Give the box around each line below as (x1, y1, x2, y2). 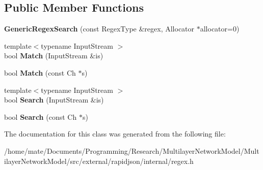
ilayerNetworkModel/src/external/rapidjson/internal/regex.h (4, 155, 194, 166)
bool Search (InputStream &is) (4, 94, 104, 105)
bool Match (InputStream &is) (4, 50, 103, 61)
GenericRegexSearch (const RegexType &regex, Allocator (4, 23, 195, 34)
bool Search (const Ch (4, 111, 77, 122)
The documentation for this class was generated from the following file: (4, 128, 226, 139)
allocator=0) (200, 23, 240, 34)
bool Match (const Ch (4, 67, 76, 78)
